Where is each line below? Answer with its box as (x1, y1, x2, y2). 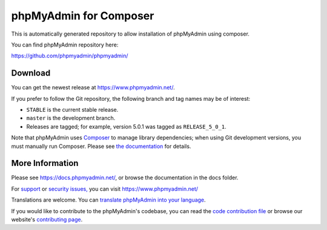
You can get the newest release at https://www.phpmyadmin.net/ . (11, 84, 175, 91)
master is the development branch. (26, 115, 116, 122)
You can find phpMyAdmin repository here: (11, 41, 119, 48)
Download (11, 68, 51, 78)
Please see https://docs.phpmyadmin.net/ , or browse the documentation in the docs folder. (11, 174, 239, 181)
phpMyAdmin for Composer (11, 9, 154, 22)
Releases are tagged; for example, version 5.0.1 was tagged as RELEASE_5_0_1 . (26, 123, 226, 130)
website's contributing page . (11, 216, 83, 223)
